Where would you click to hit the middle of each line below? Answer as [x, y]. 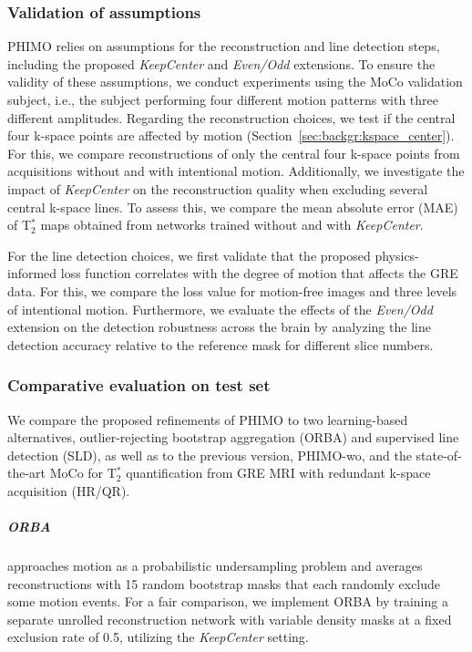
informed [32, 273]
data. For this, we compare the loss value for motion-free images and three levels [232, 290]
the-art [27, 473]
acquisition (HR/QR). [69, 490]
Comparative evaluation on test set [139, 385]
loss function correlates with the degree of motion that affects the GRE [259, 273]
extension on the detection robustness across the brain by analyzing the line [219, 327]
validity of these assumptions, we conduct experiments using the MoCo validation [235, 82]
